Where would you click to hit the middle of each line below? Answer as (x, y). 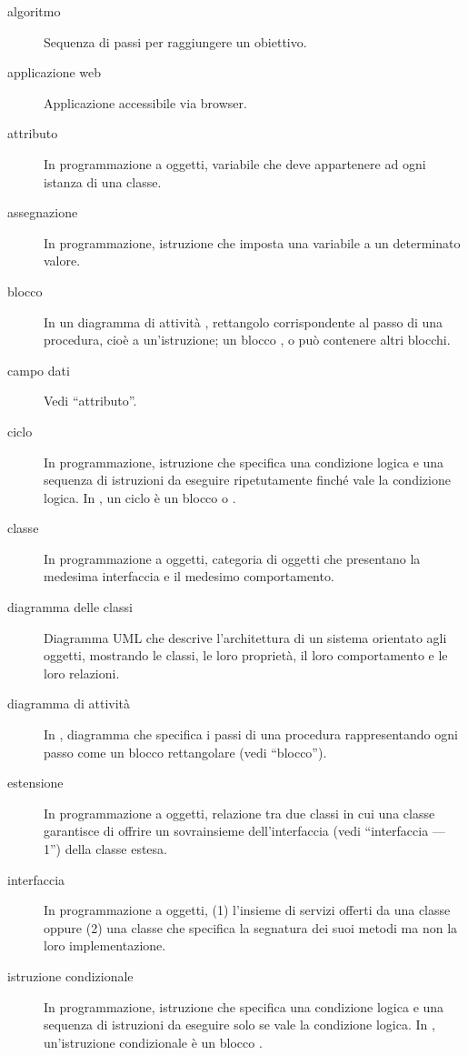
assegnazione (43, 212)
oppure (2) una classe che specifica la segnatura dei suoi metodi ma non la (251, 927)
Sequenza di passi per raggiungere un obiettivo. (175, 41)
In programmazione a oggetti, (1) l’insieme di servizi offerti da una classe (247, 910)
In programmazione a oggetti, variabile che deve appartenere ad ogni (235, 163)
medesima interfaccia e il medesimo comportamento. (189, 576)
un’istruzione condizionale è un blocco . (153, 1042)
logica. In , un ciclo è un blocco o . (140, 497)
